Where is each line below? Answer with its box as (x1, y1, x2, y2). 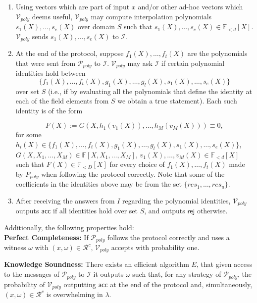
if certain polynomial (161, 57, 225, 68)
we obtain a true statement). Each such (117, 96, 237, 106)
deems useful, (32, 11, 73, 21)
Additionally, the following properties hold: (4, 222, 134, 232)
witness (4, 242, 26, 252)
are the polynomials (187, 48, 248, 58)
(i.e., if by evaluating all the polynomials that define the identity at (48, 86, 252, 96)
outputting (63, 279, 96, 289)
